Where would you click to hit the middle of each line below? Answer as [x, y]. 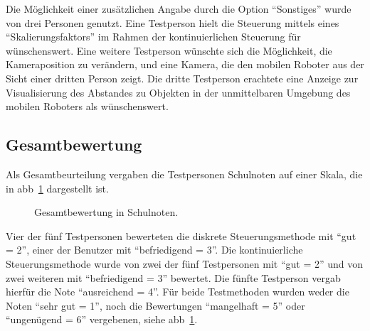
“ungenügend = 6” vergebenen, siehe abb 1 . [102, 319]
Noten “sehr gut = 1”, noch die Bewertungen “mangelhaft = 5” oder [155, 305]
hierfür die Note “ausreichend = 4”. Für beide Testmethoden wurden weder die [178, 292]
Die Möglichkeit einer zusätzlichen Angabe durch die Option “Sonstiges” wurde [179, 9]
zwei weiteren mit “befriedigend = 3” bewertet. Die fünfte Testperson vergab [173, 277]
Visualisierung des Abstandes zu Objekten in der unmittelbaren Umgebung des [178, 92]
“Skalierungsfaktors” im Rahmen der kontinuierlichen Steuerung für [153, 37]
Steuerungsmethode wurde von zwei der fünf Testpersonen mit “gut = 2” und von [185, 263]
